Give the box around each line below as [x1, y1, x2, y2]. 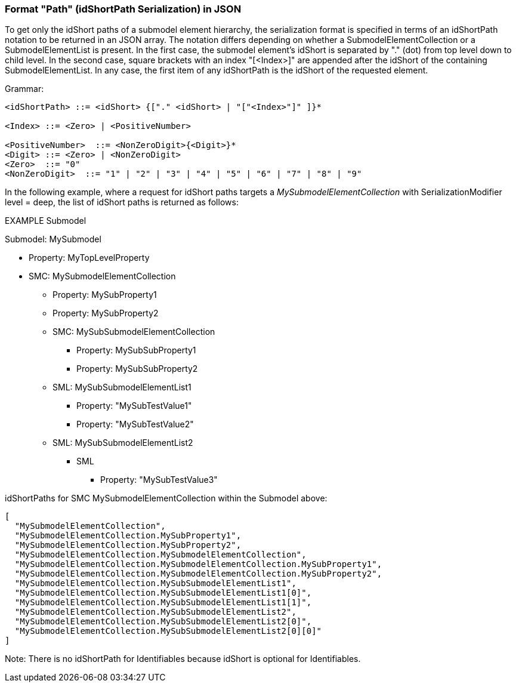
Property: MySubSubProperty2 [76, 363, 198, 374]
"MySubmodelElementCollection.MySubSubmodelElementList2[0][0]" [14, 626, 322, 636]
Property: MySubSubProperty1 [76, 345, 196, 356]
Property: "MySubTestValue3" [100, 475, 218, 485]
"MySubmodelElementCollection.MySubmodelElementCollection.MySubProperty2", [14, 569, 382, 579]
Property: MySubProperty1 [52, 289, 157, 300]
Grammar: [5, 84, 44, 94]
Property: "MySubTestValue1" [76, 401, 192, 411]
